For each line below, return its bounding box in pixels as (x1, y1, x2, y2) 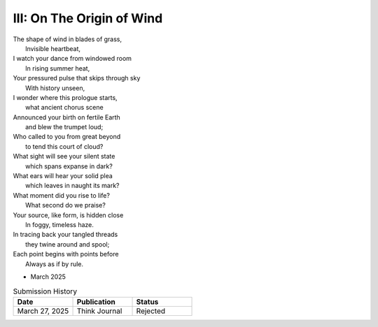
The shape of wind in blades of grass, (13, 35, 122, 43)
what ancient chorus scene (25, 103, 104, 112)
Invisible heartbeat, (25, 44, 80, 52)
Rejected (136, 306, 166, 316)
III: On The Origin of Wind (13, 10, 163, 26)
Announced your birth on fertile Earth (13, 112, 120, 122)
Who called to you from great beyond (13, 133, 121, 141)
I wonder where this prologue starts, (13, 93, 118, 101)
